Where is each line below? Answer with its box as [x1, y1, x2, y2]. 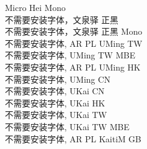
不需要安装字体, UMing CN [5, 72, 111, 85]
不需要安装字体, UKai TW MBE [5, 120, 129, 133]
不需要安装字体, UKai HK [5, 96, 105, 109]
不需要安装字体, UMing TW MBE [5, 49, 135, 61]
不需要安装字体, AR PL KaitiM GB [5, 132, 142, 145]
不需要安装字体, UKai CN [5, 85, 105, 97]
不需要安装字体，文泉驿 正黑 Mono [5, 25, 142, 38]
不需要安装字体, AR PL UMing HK [5, 60, 141, 73]
